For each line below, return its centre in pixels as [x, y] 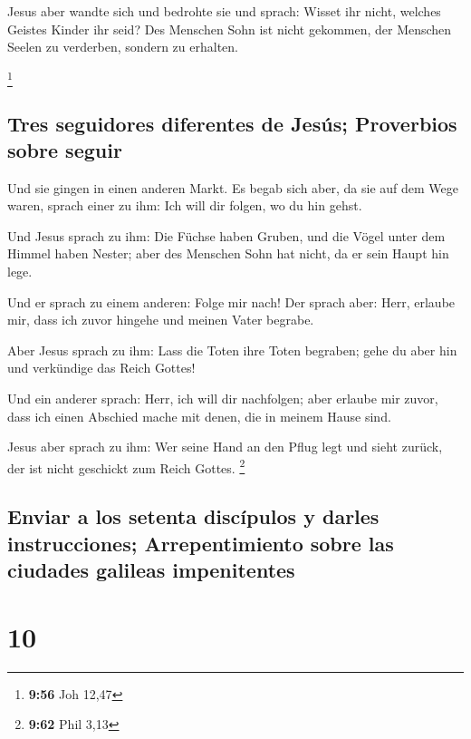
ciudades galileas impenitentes [151, 570]
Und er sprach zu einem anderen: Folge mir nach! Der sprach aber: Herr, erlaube [231, 301]
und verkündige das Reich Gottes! [101, 368]
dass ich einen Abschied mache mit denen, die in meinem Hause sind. [199, 416]
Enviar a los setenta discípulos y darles [193, 516]
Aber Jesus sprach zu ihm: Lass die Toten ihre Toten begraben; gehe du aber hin [232, 350]
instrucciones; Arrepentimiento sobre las [201, 543]
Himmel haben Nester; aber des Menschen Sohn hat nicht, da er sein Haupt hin [228, 253]
